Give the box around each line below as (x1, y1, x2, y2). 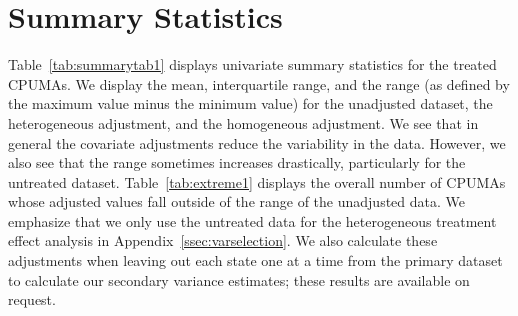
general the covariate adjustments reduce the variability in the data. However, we (8, 132, 506, 153)
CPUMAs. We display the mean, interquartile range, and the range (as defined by (8, 73, 510, 94)
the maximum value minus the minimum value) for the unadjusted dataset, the (8, 93, 493, 114)
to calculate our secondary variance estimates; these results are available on (8, 269, 470, 290)
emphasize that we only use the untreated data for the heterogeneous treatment (8, 210, 497, 231)
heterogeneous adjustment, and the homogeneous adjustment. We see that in (8, 112, 479, 133)
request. (8, 289, 56, 310)
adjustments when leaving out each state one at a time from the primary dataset (8, 250, 503, 271)
